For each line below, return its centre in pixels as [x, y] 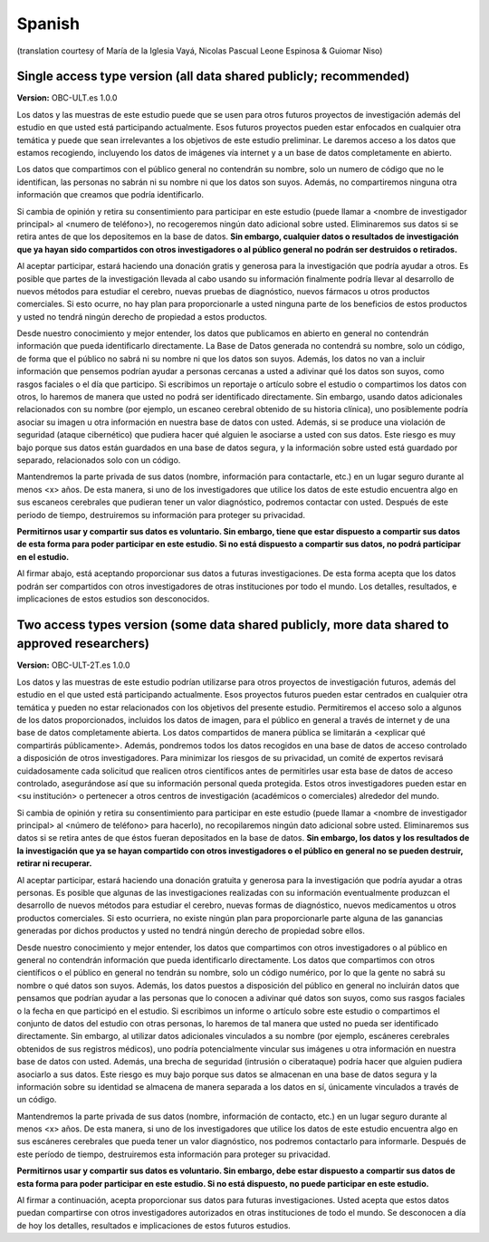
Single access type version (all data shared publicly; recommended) [213, 77]
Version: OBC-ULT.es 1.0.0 [67, 98]
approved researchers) [83, 644]
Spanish [48, 24]
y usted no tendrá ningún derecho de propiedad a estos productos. [142, 316]
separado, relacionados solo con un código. [99, 460]
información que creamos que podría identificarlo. [110, 195]
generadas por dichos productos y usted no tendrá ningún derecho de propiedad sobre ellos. [191, 931]
